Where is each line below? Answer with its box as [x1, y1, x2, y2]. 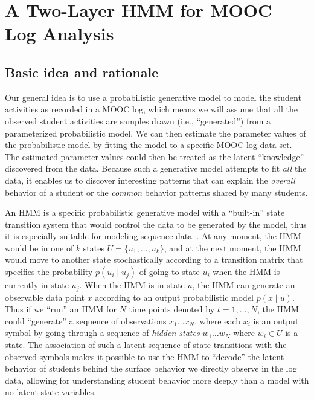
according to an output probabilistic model [95, 291, 254, 303]
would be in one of [5, 241, 74, 254]
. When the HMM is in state [79, 279, 185, 291]
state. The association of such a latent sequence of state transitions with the [5, 338, 287, 350]
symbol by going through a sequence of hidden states [5, 326, 200, 339]
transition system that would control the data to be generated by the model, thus [5, 218, 307, 230]
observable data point [5, 291, 85, 303]
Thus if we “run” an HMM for [5, 303, 117, 315]
